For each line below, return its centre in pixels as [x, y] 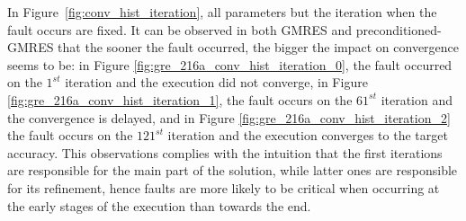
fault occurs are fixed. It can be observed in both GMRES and [180, 29]
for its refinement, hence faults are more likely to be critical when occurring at [224, 187]
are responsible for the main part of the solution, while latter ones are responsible [233, 170]
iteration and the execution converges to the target [308, 135]
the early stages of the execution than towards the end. [159, 205]
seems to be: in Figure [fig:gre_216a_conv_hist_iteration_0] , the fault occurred [230, 64]
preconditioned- [399, 29]
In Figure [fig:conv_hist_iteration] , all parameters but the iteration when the [222, 12]
